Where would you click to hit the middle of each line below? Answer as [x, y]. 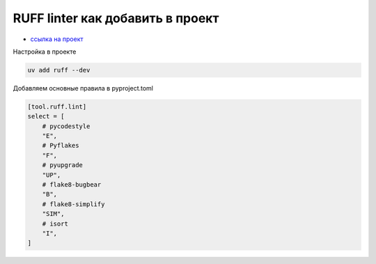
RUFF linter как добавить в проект [116, 18]
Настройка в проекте [45, 52]
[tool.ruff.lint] [57, 107]
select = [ [46, 116]
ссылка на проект [57, 39]
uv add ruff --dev [59, 70]
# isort [55, 224]
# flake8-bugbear [72, 185]
